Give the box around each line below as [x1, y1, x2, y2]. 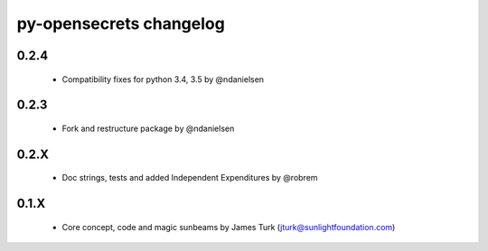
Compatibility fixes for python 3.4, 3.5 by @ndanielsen [61, 73, 265, 85]
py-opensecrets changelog [16, 14, 225, 33]
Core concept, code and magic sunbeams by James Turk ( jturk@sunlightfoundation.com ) [61, 221, 396, 232]
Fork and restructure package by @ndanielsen [61, 123, 235, 134]
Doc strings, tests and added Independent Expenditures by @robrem [61, 172, 318, 183]
